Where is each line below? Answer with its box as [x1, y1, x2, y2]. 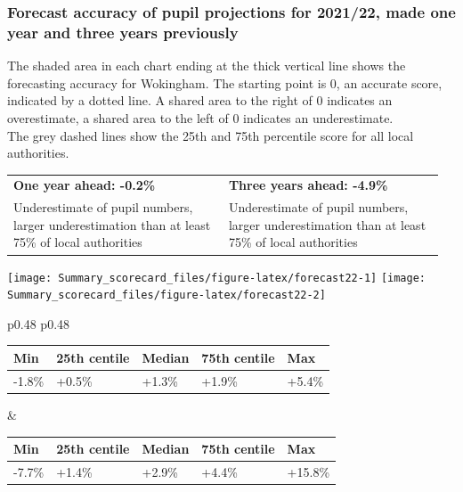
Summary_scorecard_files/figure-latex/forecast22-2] [7, 289, 326, 302]
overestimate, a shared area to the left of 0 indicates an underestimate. [7, 108, 394, 127]
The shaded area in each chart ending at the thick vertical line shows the [7, 56, 406, 75]
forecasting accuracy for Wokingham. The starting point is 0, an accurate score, [7, 73, 443, 92]
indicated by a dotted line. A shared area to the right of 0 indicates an [7, 91, 393, 110]
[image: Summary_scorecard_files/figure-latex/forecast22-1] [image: [7, 271, 426, 284]
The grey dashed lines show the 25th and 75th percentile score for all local [7, 126, 414, 144]
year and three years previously [7, 20, 239, 43]
